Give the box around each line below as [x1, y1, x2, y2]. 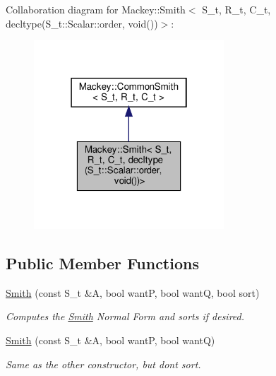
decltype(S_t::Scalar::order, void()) [6, 16, 158, 30]
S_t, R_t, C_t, [202, 2, 271, 16]
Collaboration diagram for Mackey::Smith [6, 2, 186, 16]
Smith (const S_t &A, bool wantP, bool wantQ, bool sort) [6, 285, 260, 300]
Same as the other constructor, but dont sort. [6, 356, 201, 371]
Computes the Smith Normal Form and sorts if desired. [6, 309, 245, 324]
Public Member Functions [6, 252, 199, 274]
